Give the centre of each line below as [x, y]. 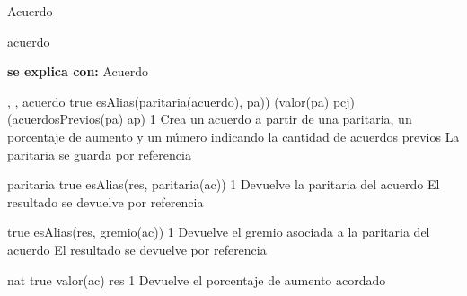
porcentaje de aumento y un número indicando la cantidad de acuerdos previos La [233, 136]
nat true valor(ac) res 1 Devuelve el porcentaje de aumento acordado [197, 279]
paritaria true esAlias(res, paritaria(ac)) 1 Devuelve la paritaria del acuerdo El [224, 184]
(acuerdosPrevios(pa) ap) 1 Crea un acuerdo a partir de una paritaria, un [210, 119]
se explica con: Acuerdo [78, 71]
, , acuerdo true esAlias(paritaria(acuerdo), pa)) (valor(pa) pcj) [181, 101]
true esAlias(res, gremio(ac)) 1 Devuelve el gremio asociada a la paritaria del [219, 232]
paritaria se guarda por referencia [99, 154]
